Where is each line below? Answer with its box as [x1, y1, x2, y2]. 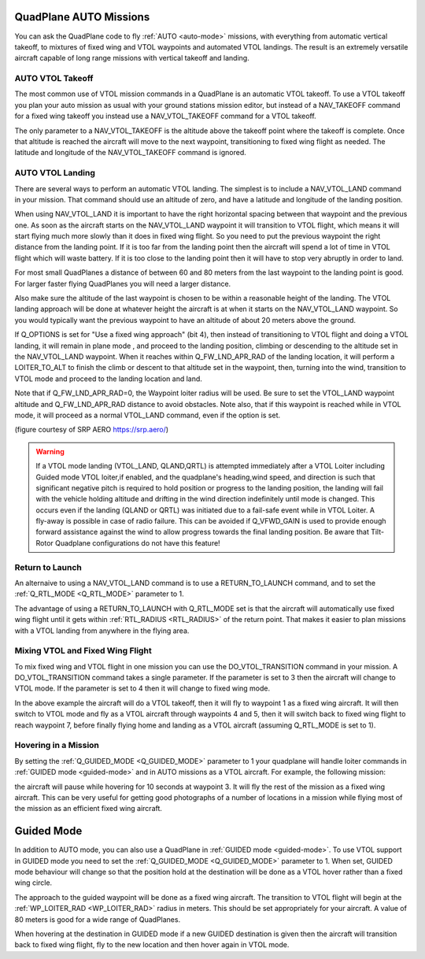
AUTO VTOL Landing [14, 168, 96, 179]
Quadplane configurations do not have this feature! [55, 538, 220, 547]
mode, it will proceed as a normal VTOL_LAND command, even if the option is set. [14, 410, 281, 420]
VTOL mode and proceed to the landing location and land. [14, 374, 202, 383]
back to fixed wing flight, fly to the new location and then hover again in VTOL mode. [14, 940, 290, 950]
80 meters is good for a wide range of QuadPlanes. [14, 914, 181, 924]
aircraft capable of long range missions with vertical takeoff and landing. [14, 54, 249, 63]
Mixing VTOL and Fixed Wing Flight [14, 646, 153, 657]
